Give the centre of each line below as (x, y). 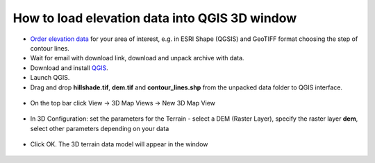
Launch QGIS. (50, 78)
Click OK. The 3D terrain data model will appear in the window (119, 144)
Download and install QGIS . (69, 68)
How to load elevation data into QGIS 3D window (155, 18)
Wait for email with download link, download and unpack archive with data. (137, 58)
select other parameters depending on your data (100, 128)
